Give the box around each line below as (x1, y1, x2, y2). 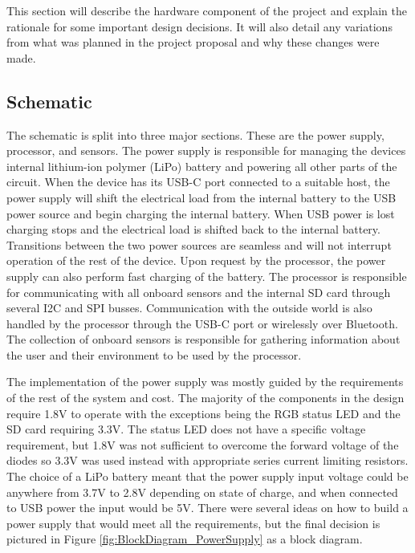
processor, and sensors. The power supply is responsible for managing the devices (6, 142, 406, 159)
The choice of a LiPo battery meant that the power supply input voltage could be (6, 468, 409, 485)
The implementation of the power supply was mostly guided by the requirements (6, 373, 404, 390)
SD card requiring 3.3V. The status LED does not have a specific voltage (6, 421, 366, 437)
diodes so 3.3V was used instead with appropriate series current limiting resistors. (6, 452, 409, 469)
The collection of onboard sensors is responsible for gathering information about (6, 331, 401, 348)
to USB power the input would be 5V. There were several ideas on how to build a (6, 499, 409, 516)
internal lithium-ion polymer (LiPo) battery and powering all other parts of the (6, 157, 397, 174)
